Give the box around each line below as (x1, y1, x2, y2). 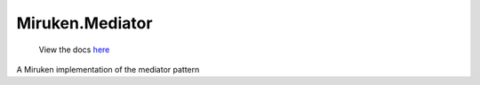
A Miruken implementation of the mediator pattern (16, 64, 200, 74)
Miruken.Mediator (16, 13, 153, 33)
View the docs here (38, 44, 110, 55)
